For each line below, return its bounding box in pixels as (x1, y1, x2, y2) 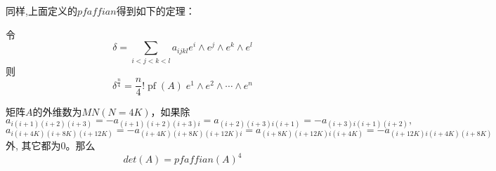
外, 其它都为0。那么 (6, 138, 96, 153)
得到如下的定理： (116, 4, 195, 18)
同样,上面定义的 (6, 4, 77, 18)
